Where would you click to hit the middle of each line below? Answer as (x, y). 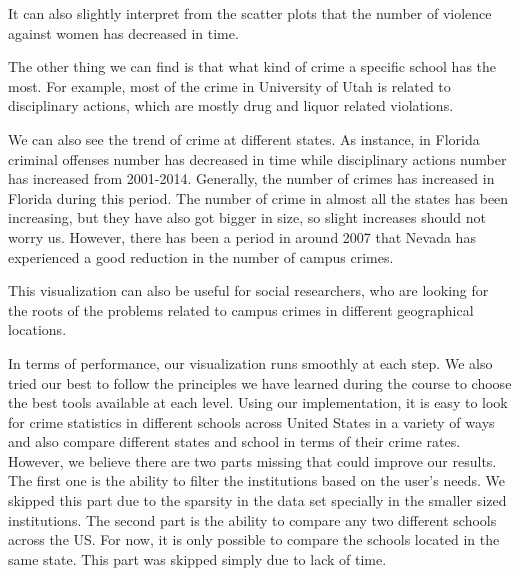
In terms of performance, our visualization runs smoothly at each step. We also (250, 362)
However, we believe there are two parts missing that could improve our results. (252, 460)
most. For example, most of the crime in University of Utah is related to (229, 85)
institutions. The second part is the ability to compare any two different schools (252, 519)
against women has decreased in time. (123, 32)
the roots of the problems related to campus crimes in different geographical (241, 309)
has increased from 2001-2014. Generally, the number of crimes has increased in (251, 178)
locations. (37, 329)
